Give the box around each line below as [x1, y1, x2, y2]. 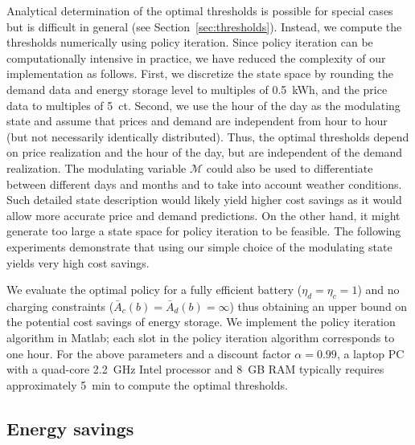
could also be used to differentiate [206, 159, 373, 176]
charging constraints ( [6, 297, 114, 314]
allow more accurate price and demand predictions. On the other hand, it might [6, 206, 401, 223]
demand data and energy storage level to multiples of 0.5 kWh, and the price [6, 80, 388, 97]
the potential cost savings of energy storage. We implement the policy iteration [6, 313, 396, 330]
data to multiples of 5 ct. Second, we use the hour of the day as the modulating [6, 96, 401, 113]
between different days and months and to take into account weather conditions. [6, 175, 402, 192]
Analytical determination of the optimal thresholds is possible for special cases [6, 2, 393, 18]
